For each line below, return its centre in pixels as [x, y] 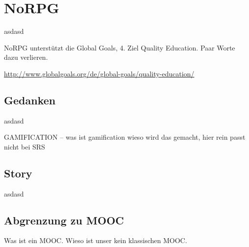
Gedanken [30, 100]
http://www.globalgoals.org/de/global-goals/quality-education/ [99, 73]
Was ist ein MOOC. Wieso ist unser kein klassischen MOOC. [96, 240]
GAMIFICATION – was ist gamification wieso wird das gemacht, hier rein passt [125, 137]
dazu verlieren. [26, 57]
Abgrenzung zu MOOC [64, 220]
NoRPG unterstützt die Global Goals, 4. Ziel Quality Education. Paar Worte [120, 47]
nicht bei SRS [25, 146]
